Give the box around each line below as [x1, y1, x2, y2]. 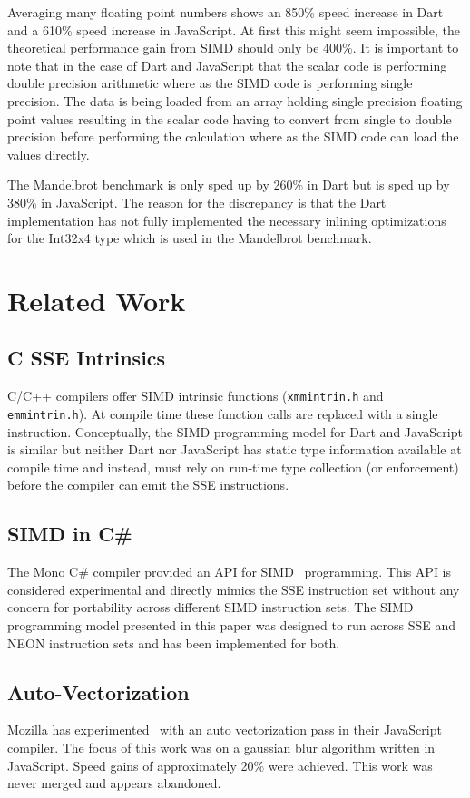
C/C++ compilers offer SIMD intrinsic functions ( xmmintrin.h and [7, 386, 384, 405]
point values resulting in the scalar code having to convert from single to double [7, 109, 452, 128]
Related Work [7, 281, 186, 318]
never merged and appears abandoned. [7, 774, 221, 793]
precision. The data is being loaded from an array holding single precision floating [7, 91, 463, 110]
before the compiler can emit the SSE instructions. [7, 475, 289, 494]
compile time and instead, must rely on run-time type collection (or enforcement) [7, 457, 459, 476]
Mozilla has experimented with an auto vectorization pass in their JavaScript [7, 720, 442, 739]
